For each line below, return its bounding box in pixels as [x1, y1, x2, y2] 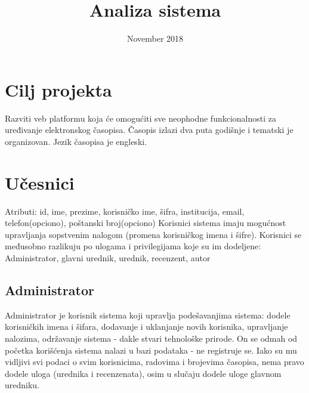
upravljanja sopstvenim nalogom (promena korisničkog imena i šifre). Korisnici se [5, 228, 302, 240]
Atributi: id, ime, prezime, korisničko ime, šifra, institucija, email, [5, 205, 245, 217]
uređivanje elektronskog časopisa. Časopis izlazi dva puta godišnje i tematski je [5, 123, 293, 136]
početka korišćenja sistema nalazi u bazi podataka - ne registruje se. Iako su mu [5, 344, 297, 356]
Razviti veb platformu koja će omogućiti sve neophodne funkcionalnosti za [5, 112, 277, 124]
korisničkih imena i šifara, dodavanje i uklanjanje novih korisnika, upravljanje [5, 320, 288, 333]
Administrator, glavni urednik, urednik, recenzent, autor [5, 251, 211, 264]
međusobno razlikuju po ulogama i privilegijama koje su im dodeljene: [5, 240, 261, 252]
